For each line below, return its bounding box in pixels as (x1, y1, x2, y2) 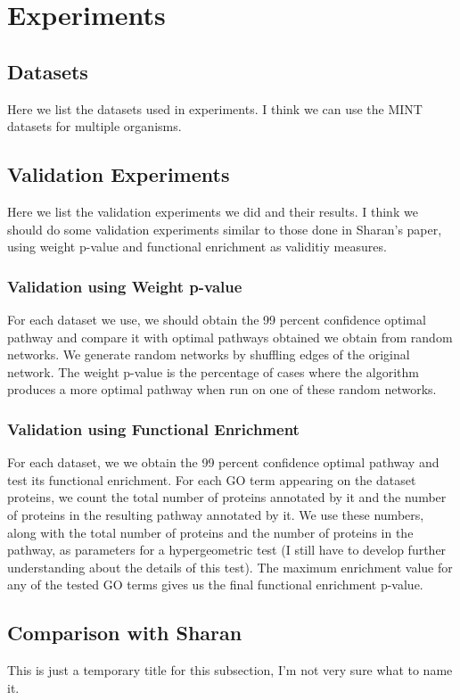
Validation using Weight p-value (7, 275, 242, 297)
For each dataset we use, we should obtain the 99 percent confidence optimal (7, 309, 426, 328)
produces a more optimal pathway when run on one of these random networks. (7, 380, 437, 399)
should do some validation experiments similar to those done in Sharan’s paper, (7, 219, 442, 238)
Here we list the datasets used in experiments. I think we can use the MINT (7, 99, 423, 118)
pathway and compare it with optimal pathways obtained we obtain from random (7, 327, 453, 346)
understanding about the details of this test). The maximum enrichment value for (7, 557, 453, 576)
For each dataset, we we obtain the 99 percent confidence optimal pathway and (7, 453, 439, 472)
